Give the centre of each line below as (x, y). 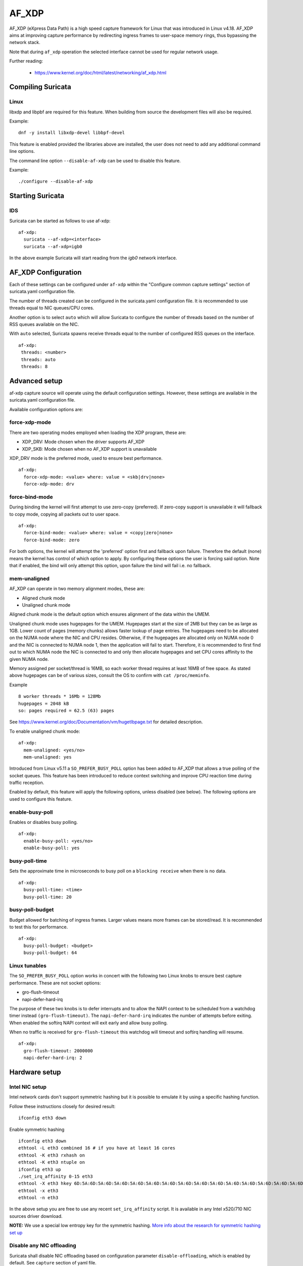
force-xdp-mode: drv (49, 484)
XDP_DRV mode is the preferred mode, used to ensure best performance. (86, 458)
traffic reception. (27, 783)
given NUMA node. (29, 659)
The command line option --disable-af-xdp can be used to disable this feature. (95, 161)
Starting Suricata (37, 196)
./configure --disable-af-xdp (56, 182)
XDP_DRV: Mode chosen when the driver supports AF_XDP (83, 442)
